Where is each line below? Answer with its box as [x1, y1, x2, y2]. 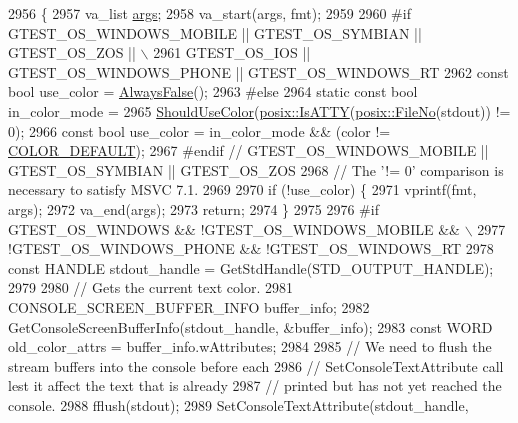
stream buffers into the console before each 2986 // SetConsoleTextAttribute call [8, 355, 504, 376]
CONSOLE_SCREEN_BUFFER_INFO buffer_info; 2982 [8, 296, 370, 317]
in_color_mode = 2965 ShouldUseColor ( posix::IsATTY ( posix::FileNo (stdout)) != [8, 100, 511, 121]
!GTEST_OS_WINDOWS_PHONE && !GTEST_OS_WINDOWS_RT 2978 [8, 238, 494, 259]
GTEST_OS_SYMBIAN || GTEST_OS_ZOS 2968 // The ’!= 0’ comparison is [8, 159, 504, 180]
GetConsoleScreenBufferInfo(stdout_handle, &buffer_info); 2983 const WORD [8, 316, 493, 337]
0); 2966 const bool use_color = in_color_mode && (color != [8, 120, 391, 141]
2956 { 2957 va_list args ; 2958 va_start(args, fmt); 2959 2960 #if [8, 3, 411, 23]
